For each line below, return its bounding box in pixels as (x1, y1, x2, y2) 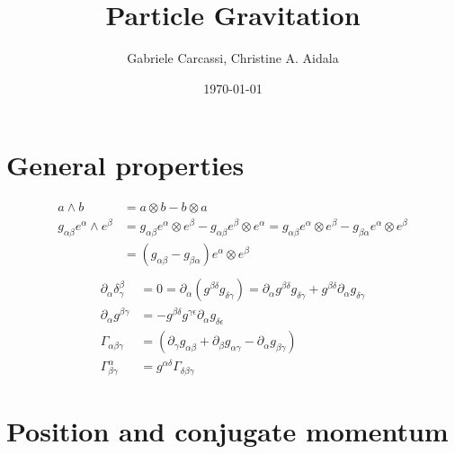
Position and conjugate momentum (6, 413, 449, 450)
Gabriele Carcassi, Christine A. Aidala (127, 49, 339, 67)
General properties (6, 147, 245, 183)
